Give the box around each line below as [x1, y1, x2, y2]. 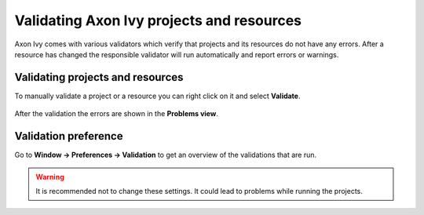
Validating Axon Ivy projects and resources [14, 12, 302, 29]
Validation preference [14, 129, 123, 143]
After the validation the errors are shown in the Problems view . [14, 109, 219, 118]
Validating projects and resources [14, 71, 184, 84]
